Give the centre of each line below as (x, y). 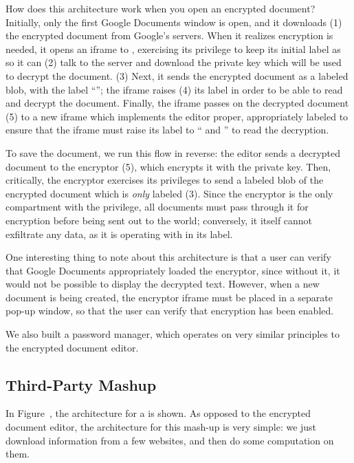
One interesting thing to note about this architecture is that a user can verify (168, 257)
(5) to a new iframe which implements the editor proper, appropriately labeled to (177, 116)
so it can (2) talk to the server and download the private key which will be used (174, 62)
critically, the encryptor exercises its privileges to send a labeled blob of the (165, 180)
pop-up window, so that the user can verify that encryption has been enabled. (170, 311)
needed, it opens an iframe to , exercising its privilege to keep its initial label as (173, 49)
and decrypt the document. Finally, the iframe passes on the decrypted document (177, 103)
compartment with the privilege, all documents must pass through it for (157, 207)
